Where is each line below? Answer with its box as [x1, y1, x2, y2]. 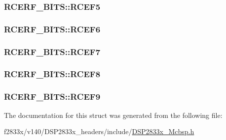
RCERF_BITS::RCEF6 [4, 23, 101, 35]
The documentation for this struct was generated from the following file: [4, 110, 223, 120]
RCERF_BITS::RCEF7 [4, 45, 101, 57]
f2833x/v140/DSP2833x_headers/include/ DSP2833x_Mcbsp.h [4, 126, 194, 137]
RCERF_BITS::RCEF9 [4, 90, 101, 103]
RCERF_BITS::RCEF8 [4, 68, 101, 80]
